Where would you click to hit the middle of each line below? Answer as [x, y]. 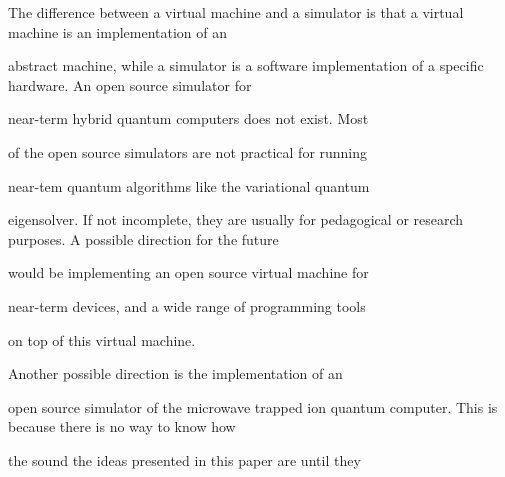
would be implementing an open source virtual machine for [188, 272]
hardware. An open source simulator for [130, 84]
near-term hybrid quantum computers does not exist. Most [188, 118]
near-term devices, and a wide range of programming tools [187, 305]
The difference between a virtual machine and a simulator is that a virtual [236, 12]
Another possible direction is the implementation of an [175, 373]
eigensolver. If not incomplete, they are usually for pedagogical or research [236, 219]
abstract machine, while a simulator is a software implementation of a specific [246, 65]
